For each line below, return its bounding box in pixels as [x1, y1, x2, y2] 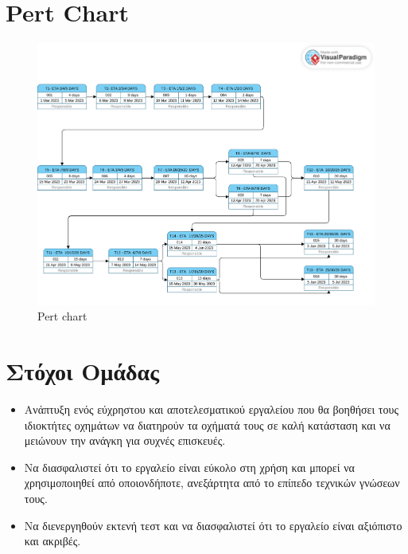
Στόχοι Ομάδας [6, 355, 160, 387]
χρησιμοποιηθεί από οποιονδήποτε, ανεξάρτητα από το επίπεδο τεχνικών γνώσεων [24, 474, 400, 491]
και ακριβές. [24, 532, 81, 549]
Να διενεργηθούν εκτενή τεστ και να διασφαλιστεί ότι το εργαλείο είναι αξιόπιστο [24, 517, 402, 533]
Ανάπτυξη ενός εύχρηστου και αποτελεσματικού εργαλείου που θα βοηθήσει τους [24, 401, 398, 418]
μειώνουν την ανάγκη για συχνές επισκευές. [24, 432, 226, 449]
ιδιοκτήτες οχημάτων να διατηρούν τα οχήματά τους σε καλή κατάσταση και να [24, 416, 391, 433]
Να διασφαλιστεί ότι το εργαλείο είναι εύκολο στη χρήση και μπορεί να [24, 458, 355, 475]
